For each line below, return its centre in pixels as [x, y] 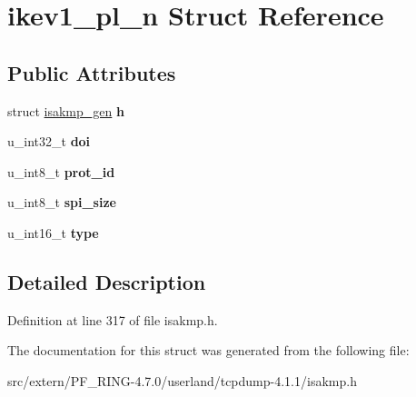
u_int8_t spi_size [62, 202]
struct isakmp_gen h [66, 110]
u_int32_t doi [49, 141]
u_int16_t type [53, 232]
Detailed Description [107, 281]
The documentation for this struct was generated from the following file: [208, 350]
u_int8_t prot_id [61, 171]
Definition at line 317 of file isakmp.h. [113, 319]
